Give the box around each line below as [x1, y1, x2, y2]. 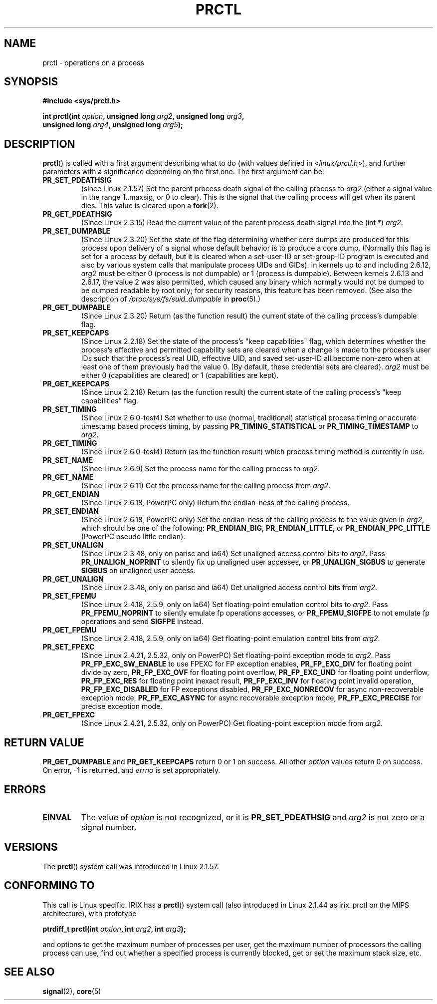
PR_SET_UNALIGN [42, 541, 104, 550]
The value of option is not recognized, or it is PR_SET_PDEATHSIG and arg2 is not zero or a [81, 812, 425, 822]
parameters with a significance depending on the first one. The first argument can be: [42, 167, 324, 176]
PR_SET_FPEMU [42, 592, 96, 601]
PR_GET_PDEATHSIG [42, 210, 112, 219]
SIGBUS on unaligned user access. [81, 566, 196, 575]
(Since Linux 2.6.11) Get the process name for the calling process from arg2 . [81, 481, 331, 490]
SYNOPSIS [4, 75, 58, 88]
